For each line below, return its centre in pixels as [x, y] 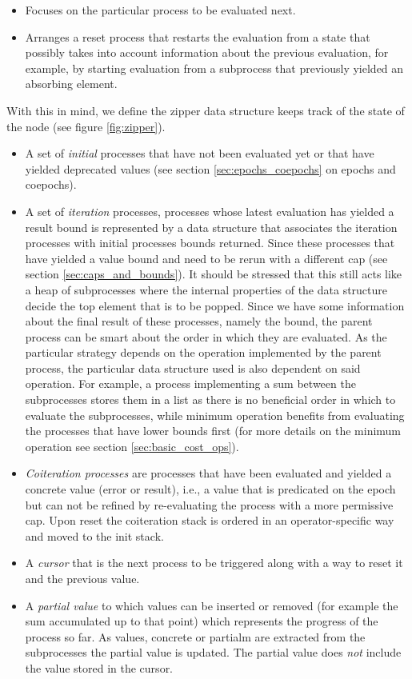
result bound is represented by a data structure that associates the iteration [211, 227]
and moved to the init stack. [94, 535]
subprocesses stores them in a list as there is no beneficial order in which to [210, 399]
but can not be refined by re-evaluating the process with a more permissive [209, 504]
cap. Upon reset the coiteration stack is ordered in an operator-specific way [210, 520]
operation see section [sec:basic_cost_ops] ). [132, 446]
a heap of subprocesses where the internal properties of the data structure [206, 289]
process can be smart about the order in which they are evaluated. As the [206, 336]
